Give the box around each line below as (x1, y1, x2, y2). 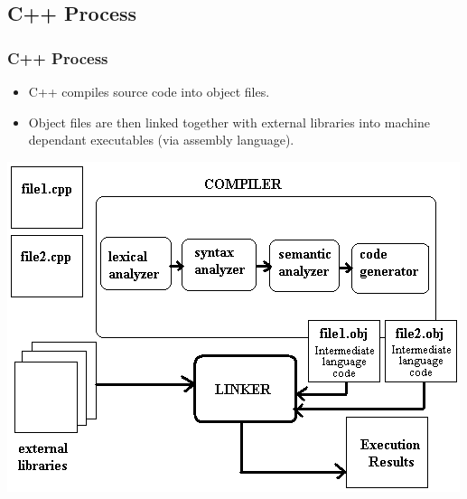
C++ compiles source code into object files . (28, 82, 270, 100)
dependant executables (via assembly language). (28, 130, 294, 149)
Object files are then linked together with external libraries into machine (28, 112, 430, 131)
